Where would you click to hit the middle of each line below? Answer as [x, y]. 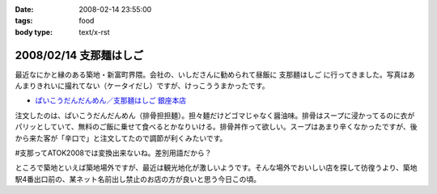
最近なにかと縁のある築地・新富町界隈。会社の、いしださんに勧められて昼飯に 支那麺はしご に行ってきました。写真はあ [215, 74]
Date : [24, 9]
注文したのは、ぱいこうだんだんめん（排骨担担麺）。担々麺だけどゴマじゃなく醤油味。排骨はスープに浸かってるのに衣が [215, 115]
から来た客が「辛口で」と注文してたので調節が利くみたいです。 [121, 138]
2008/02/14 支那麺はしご [79, 55]
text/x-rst [94, 32]
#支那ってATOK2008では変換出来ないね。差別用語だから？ [113, 153]
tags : [24, 21]
